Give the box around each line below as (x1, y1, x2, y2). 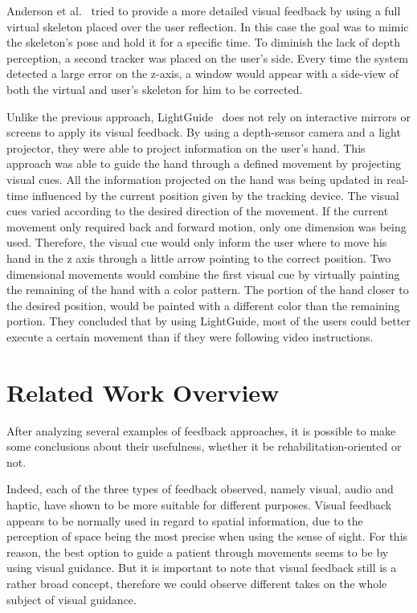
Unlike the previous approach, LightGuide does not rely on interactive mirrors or (6, 108, 411, 125)
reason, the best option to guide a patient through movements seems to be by (6, 543, 389, 560)
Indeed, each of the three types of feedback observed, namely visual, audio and (6, 480, 394, 497)
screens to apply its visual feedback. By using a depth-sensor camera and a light (6, 124, 401, 141)
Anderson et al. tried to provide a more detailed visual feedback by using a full (6, 2, 401, 18)
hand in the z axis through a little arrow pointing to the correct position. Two (6, 249, 391, 266)
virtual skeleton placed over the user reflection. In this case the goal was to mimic (6, 18, 409, 35)
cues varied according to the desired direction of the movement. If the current (6, 202, 389, 219)
